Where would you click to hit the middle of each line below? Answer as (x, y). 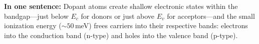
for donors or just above (118, 16)
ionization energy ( (33, 25)
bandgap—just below (36, 16)
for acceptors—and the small (211, 16)
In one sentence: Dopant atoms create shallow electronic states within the (121, 6)
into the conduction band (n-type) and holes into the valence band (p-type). (121, 35)
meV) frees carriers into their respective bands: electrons (161, 25)
